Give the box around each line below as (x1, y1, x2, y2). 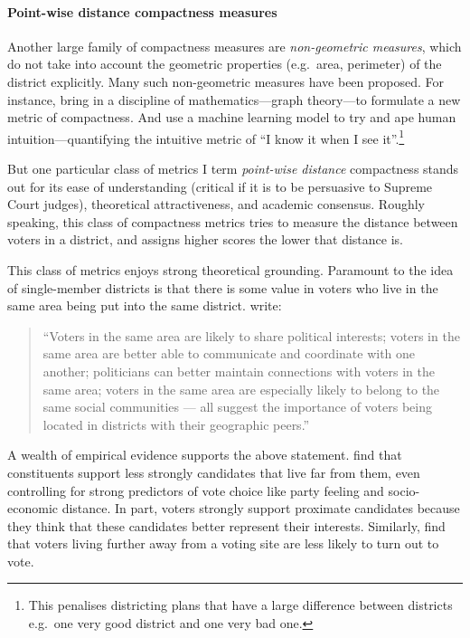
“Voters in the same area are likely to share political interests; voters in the (42, 326, 460, 345)
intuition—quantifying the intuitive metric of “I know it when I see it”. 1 (7, 126, 405, 148)
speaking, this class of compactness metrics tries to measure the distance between (7, 212, 458, 231)
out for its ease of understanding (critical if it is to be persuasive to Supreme (7, 176, 433, 195)
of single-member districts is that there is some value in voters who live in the (7, 278, 438, 297)
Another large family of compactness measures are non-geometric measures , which (7, 36, 462, 55)
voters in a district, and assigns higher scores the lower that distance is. (7, 230, 403, 249)
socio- (388, 481, 420, 500)
